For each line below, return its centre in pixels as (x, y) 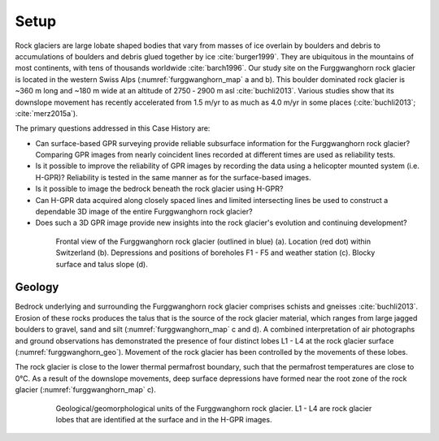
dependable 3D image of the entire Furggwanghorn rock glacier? (144, 212)
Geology (37, 287)
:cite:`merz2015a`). (46, 113)
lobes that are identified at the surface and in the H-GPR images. (164, 419)
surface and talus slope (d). (102, 264)
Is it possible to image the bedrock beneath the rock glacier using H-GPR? (159, 189)
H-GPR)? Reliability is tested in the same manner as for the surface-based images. (173, 177)
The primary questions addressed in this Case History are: (113, 128)
